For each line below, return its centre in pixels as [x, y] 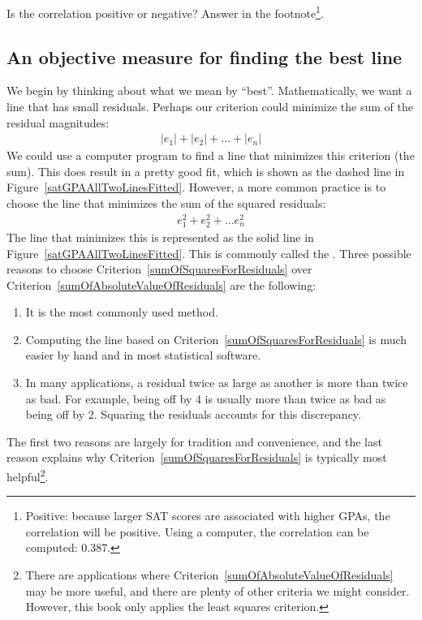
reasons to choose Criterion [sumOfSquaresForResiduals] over [159, 269]
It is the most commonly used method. [122, 312]
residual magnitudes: [58, 122]
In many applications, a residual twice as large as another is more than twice [217, 383]
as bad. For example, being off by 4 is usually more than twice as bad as [206, 398]
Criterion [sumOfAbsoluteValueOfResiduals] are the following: [161, 284]
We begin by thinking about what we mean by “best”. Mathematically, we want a [209, 90]
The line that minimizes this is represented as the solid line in [160, 237]
